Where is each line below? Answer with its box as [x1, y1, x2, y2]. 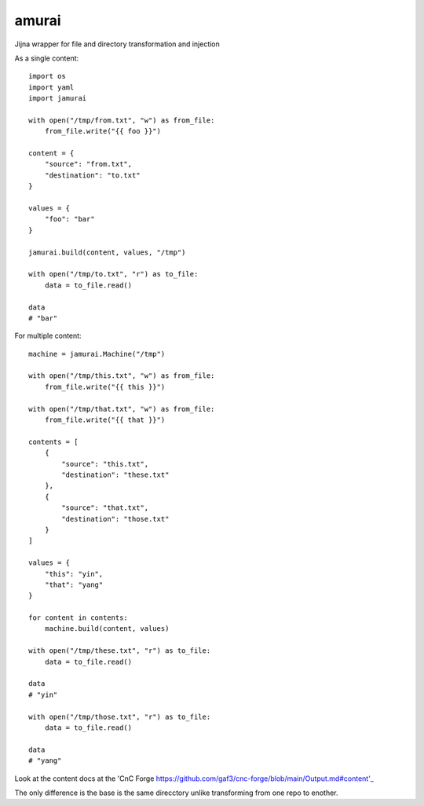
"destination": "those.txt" [61, 515, 170, 523]
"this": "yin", [44, 570, 104, 578]
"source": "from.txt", [44, 159, 133, 169]
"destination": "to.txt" [44, 170, 141, 180]
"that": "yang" [44, 580, 104, 589]
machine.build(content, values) [44, 625, 170, 633]
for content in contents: [28, 614, 129, 622]
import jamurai [28, 94, 87, 103]
